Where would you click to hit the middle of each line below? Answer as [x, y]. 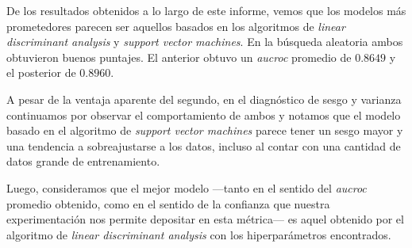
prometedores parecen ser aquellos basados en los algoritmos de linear [176, 26]
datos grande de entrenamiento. [83, 161]
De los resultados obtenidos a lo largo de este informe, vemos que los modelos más [206, 10]
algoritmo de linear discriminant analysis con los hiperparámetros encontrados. [199, 234]
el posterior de [41, 72]
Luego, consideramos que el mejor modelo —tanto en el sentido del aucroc [187, 187]
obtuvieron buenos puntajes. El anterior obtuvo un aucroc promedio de [179, 57]
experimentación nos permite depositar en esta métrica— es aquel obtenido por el [205, 219]
